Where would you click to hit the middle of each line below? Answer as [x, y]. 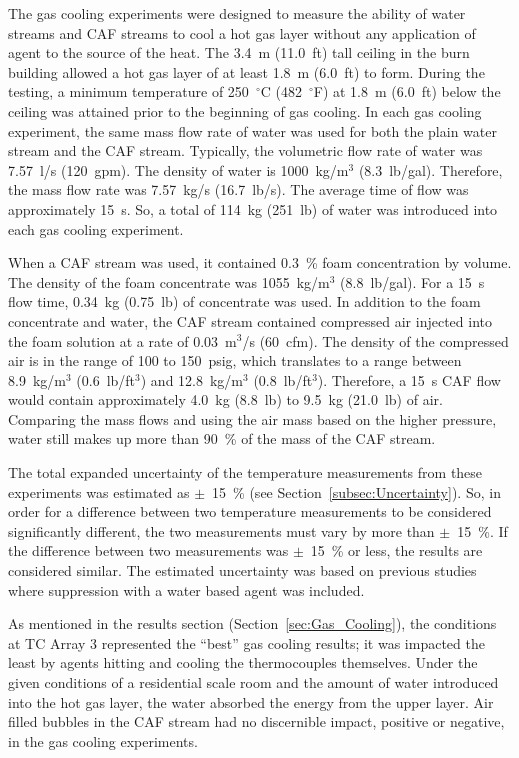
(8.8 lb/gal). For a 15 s [412, 281]
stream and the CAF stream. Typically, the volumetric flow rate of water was [245, 150]
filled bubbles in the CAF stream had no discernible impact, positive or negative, [256, 721]
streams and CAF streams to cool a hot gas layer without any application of [242, 32]
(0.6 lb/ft [106, 379]
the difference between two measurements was [148, 550]
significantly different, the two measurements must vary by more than [221, 530]
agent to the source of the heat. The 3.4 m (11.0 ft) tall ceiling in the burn [239, 52]
